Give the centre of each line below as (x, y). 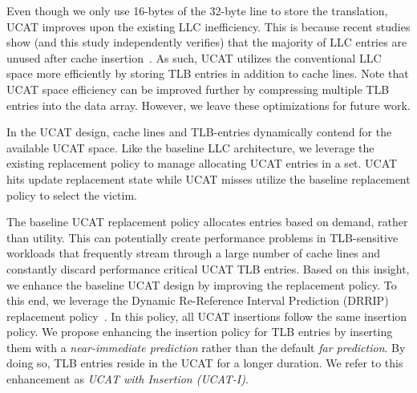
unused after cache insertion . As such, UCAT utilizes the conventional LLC (194, 57)
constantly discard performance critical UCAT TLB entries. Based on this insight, (208, 268)
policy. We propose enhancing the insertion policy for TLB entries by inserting (200, 332)
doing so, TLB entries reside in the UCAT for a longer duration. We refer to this (205, 363)
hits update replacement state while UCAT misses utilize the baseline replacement (208, 178)
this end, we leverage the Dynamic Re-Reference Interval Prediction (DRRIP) (198, 300)
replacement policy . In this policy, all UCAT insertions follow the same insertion (207, 316)
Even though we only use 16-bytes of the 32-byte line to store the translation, (197, 10)
